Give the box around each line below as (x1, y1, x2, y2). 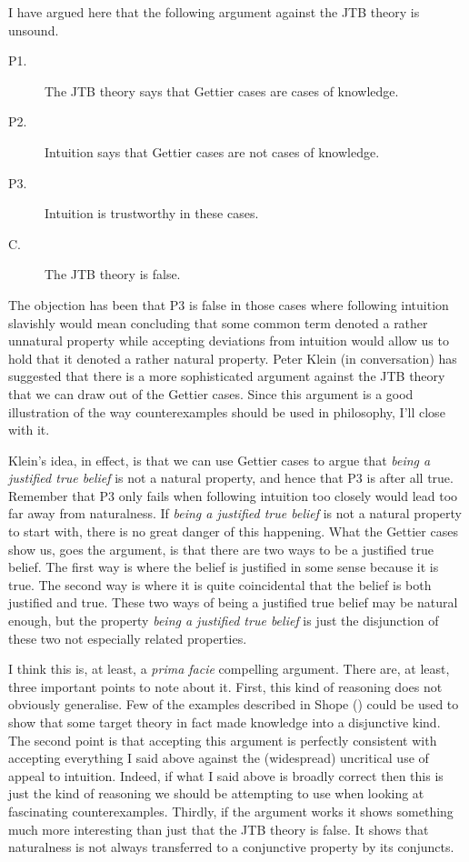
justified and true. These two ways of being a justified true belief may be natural (8, 593, 458, 612)
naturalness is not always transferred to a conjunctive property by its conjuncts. (8, 837, 454, 857)
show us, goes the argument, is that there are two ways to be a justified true (8, 539, 434, 558)
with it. (8, 420, 50, 439)
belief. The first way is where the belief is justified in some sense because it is (8, 557, 439, 576)
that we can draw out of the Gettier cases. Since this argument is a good (8, 384, 414, 403)
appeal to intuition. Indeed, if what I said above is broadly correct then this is (8, 766, 444, 785)
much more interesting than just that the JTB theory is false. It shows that (8, 819, 429, 838)
